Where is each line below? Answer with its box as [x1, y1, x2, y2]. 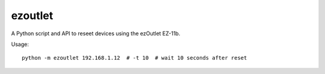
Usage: [11, 41, 29, 48]
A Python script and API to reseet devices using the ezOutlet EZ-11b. [11, 30, 181, 37]
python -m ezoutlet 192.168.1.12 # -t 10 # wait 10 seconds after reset [22, 54, 247, 61]
